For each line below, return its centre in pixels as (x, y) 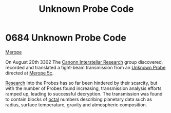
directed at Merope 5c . (30, 73)
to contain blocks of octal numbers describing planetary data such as (79, 99)
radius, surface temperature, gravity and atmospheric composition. (76, 105)
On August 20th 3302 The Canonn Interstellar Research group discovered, (84, 62)
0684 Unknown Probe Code (66, 38)
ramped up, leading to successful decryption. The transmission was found (84, 93)
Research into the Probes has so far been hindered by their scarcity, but (81, 83)
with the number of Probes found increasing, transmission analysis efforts (83, 88)
